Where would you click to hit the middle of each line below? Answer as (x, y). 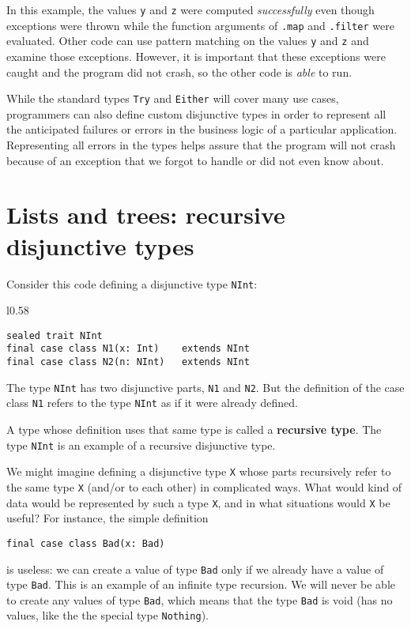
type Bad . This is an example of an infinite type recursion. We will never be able (201, 584)
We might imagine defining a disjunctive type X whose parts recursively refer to (199, 471)
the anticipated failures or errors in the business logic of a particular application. (202, 129)
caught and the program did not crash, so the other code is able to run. (179, 72)
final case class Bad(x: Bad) (86, 543)
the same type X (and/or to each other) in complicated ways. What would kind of (204, 486)
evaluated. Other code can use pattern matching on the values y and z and (188, 41)
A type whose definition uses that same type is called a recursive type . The (194, 429)
